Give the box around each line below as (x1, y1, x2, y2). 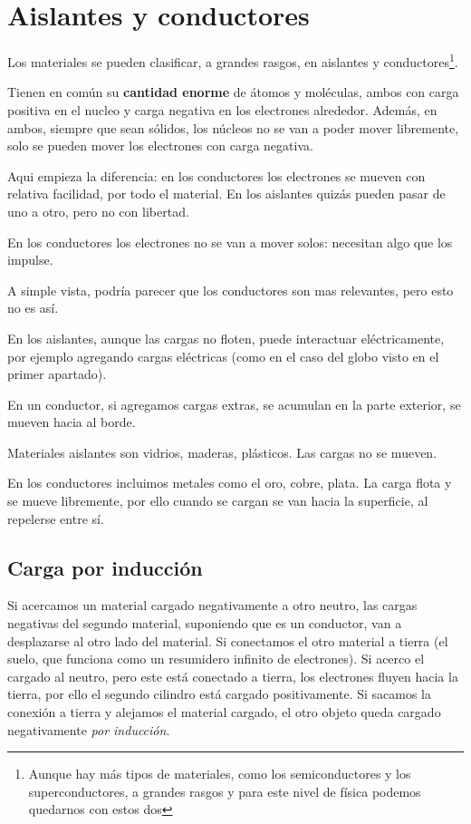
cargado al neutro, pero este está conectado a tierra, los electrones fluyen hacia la (7, 666, 458, 685)
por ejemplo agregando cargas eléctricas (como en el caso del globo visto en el (7, 346, 439, 365)
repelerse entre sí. (7, 509, 104, 528)
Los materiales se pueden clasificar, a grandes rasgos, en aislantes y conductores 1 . (7, 50, 458, 71)
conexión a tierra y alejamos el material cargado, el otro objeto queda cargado (7, 703, 441, 722)
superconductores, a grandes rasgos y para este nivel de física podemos (28, 781, 421, 800)
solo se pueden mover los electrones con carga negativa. (7, 136, 313, 155)
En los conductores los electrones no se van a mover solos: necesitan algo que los (7, 232, 453, 251)
